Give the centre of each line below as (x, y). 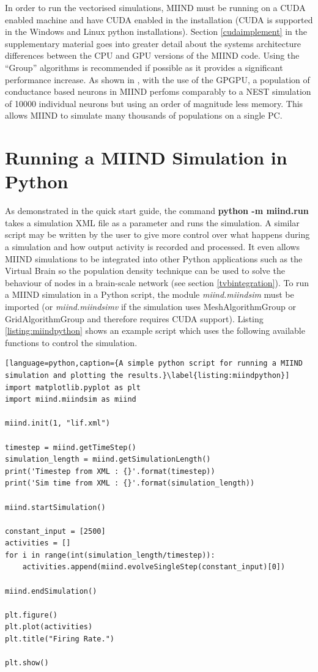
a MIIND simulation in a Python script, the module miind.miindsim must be (150, 294)
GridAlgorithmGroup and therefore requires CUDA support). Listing (134, 318)
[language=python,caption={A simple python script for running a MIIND (154, 364)
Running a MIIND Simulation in (146, 157)
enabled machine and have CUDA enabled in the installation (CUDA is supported (159, 19)
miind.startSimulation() (55, 507)
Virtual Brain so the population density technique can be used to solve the (145, 271)
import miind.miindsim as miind (71, 400)
